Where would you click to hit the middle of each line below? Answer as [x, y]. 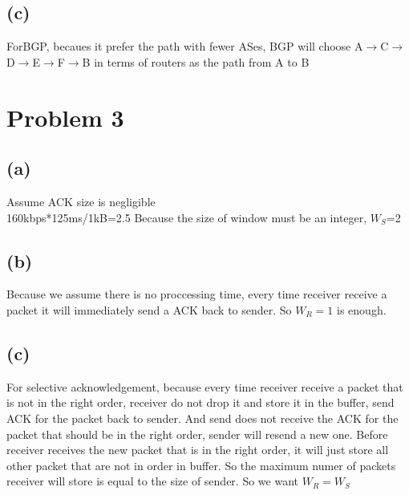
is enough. [362, 309]
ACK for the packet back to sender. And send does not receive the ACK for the [202, 418]
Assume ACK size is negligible [81, 201]
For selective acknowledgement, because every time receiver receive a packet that [205, 386]
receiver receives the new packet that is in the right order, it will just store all [198, 450]
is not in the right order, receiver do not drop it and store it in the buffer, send [200, 402]
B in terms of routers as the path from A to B [196, 61]
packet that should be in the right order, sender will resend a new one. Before [197, 434]
